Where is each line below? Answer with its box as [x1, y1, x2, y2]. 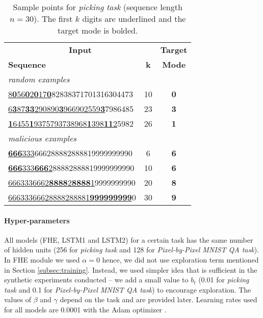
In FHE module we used [4, 254, 80, 265]
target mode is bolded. [57, 24, 138, 36]
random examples [8, 73, 70, 85]
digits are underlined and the [82, 13, 186, 24]
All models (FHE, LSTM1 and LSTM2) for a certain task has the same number [4, 234, 253, 245]
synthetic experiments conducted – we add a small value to [4, 274, 189, 285]
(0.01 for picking [198, 274, 249, 285]
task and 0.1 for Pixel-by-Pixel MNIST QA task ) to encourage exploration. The [4, 284, 251, 295]
